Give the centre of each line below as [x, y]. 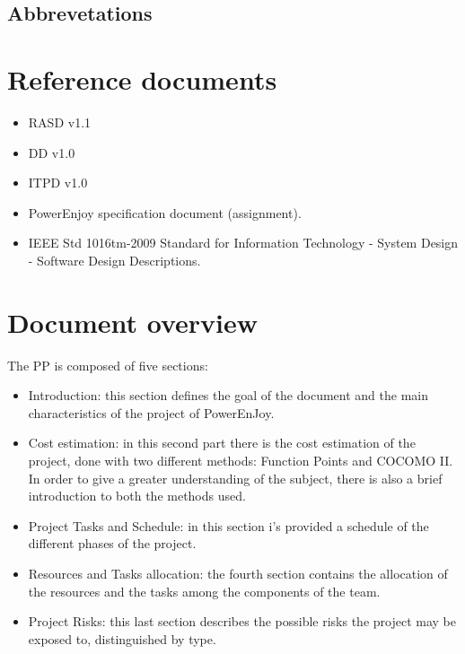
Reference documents [142, 78]
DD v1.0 [52, 152]
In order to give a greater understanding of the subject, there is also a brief [235, 478]
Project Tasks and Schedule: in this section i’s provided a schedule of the [228, 525]
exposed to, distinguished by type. [122, 638]
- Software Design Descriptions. [114, 260]
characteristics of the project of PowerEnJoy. [151, 412]
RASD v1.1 [60, 122]
